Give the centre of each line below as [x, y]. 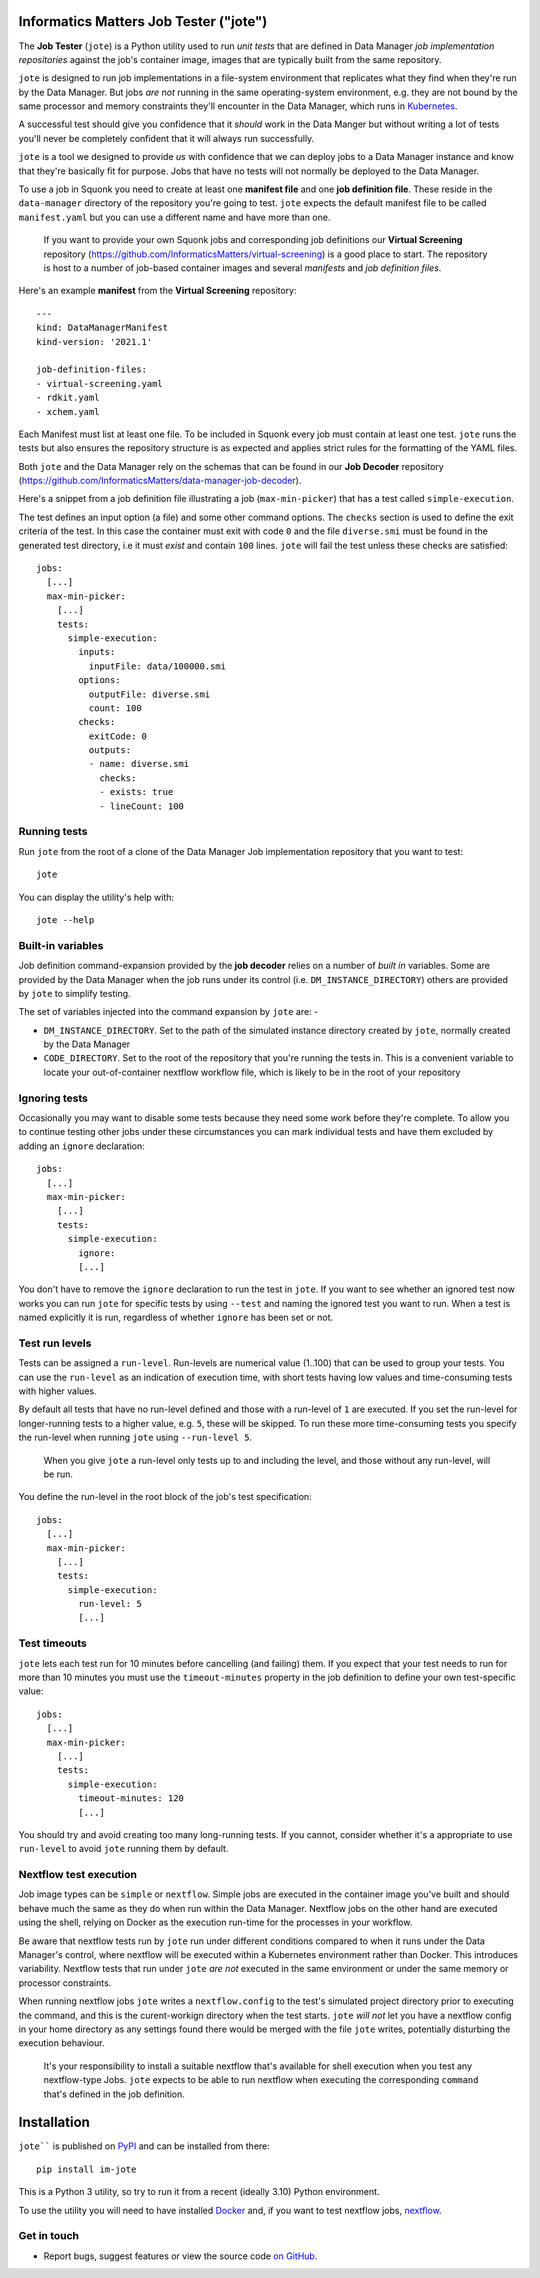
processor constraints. [65, 1982]
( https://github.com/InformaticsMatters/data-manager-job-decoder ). [160, 481]
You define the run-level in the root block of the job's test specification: [165, 1497]
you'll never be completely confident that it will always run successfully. [166, 138]
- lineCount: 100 [142, 806]
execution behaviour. [61, 2043]
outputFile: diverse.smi [149, 694]
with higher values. [57, 1391]
